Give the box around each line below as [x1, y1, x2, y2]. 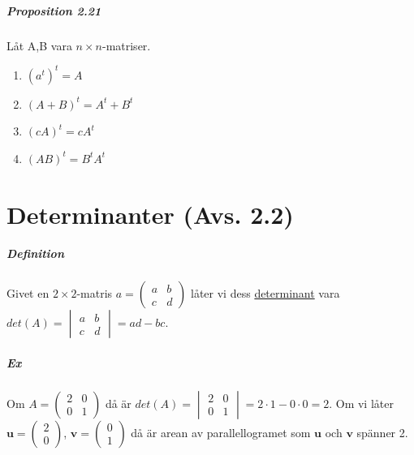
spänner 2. [356, 423, 408, 440]
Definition [6, 245, 64, 262]
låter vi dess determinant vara [191, 285, 340, 302]
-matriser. [101, 36, 151, 54]
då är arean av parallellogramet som [131, 423, 311, 440]
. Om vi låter [329, 394, 394, 411]
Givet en [6, 285, 50, 302]
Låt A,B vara [6, 36, 72, 54]
